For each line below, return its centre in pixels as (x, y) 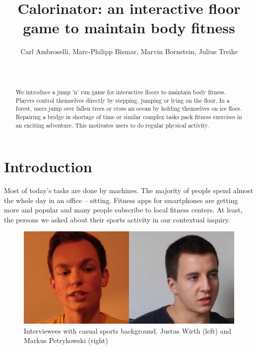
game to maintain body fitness (129, 28)
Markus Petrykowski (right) (66, 340)
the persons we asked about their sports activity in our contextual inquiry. (117, 219)
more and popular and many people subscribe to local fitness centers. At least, (123, 210)
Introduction (48, 167)
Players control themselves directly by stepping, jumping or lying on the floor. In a (123, 100)
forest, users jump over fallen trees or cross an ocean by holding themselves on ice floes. (129, 108)
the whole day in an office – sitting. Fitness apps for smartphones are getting (121, 200)
